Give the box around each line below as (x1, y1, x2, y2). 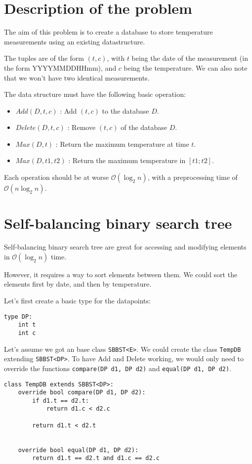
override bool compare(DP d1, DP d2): (18, 389, 146, 396)
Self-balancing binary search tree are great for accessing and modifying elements (4, 242, 247, 252)
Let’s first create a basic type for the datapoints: (4, 295, 151, 305)
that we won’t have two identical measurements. (4, 72, 150, 83)
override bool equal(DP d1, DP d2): (18, 446, 139, 454)
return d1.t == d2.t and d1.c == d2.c (32, 455, 160, 462)
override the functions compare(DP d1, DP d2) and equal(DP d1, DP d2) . (4, 363, 232, 373)
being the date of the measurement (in (131, 53, 248, 63)
